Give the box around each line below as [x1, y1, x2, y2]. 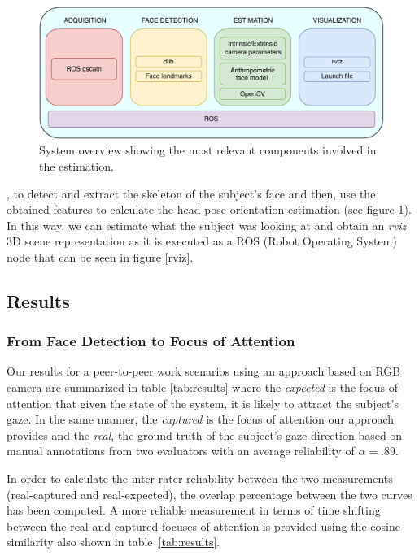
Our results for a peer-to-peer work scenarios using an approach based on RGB [7, 363, 401, 380]
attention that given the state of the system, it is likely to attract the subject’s [7, 394, 399, 411]
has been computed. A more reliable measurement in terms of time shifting [7, 502, 381, 519]
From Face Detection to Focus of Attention [7, 331, 295, 351]
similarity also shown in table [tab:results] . [7, 533, 220, 550]
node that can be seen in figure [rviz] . [7, 248, 194, 265]
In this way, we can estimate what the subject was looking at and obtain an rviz [7, 216, 407, 233]
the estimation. [39, 157, 114, 174]
